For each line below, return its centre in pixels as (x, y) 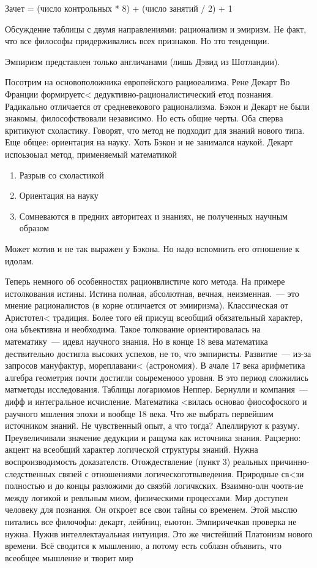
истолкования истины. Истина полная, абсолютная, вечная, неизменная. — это (152, 293)
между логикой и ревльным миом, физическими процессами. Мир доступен (147, 497)
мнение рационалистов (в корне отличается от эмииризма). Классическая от (147, 305)
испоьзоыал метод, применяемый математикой (91, 154)
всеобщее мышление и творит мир (69, 557)
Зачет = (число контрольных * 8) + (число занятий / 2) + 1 (119, 8)
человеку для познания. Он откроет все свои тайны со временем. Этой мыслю (151, 509)
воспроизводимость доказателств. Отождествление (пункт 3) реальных (136, 461)
